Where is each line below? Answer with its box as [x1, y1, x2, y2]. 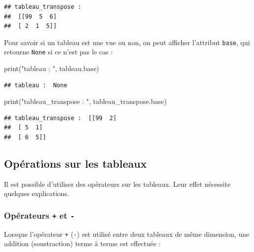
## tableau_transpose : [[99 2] [4, 114, 117, 122]
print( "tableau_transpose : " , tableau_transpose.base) [4, 96, 167, 106]
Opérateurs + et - [4, 209, 75, 221]
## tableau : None [4, 81, 67, 89]
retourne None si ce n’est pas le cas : [4, 47, 113, 57]
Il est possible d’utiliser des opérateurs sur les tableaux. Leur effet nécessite [4, 178, 231, 189]
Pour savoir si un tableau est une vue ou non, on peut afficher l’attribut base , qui [4, 37, 250, 47]
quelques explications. [4, 188, 69, 199]
